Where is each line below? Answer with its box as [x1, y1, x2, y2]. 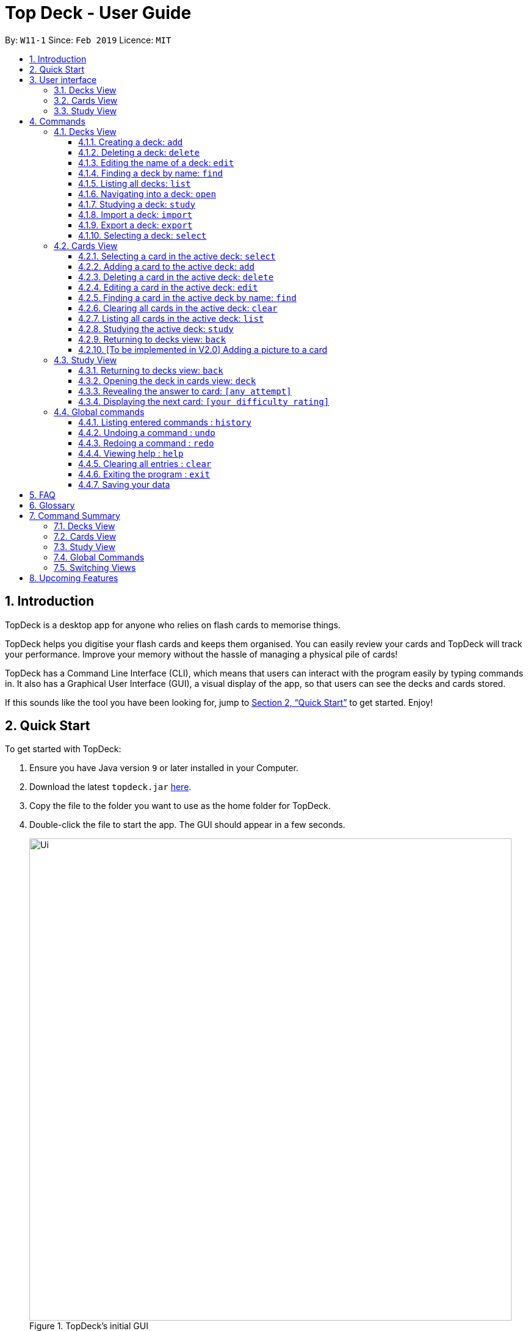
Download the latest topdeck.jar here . [29, 782, 192, 792]
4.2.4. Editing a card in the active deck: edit [78, 281, 258, 292]
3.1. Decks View [54, 84, 117, 95]
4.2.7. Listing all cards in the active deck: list [78, 313, 264, 324]
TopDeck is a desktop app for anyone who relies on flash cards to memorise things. [5, 619, 341, 630]
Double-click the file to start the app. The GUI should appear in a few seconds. [29, 819, 345, 830]
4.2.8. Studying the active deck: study [78, 323, 234, 334]
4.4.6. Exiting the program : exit [78, 468, 210, 479]
